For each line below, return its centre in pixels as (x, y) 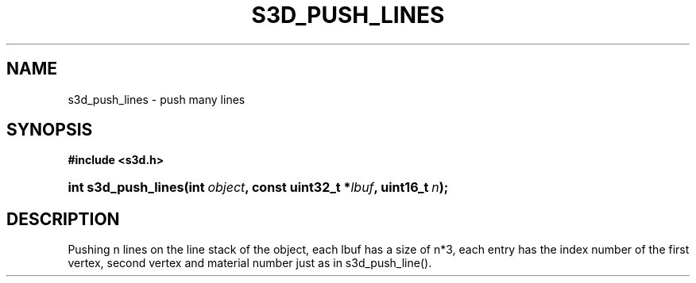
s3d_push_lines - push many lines (157, 99)
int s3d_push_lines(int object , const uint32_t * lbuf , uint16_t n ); (258, 187)
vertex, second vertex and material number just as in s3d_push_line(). (250, 263)
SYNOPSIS (50, 130)
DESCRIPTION (63, 219)
